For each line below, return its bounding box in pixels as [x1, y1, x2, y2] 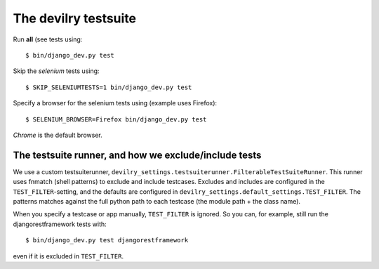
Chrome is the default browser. [13, 131, 103, 139]
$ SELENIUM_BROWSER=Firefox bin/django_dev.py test [25, 115, 207, 123]
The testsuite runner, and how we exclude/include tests [13, 149, 262, 161]
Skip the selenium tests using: [13, 67, 100, 75]
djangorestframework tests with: [13, 220, 107, 228]
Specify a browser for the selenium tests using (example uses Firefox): [13, 99, 218, 107]
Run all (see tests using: [13, 35, 83, 44]
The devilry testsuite [13, 11, 137, 26]
